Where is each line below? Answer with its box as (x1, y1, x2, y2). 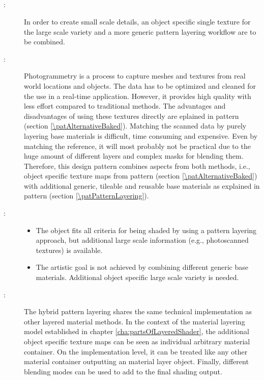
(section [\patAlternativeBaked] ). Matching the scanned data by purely (24, 120, 247, 131)
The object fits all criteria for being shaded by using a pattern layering (36, 224, 257, 235)
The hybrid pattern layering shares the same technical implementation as (24, 306, 252, 317)
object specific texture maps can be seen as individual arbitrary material (24, 336, 250, 347)
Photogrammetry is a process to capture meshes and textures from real (24, 70, 246, 81)
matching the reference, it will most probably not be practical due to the (24, 140, 251, 151)
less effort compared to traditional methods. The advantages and (24, 100, 226, 111)
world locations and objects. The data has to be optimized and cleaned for (24, 80, 256, 91)
